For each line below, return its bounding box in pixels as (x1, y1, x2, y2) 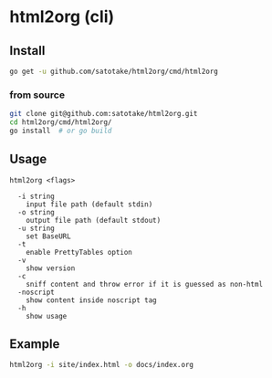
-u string (17, 224, 55, 233)
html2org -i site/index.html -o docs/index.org (9, 361, 194, 370)
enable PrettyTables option (26, 247, 132, 257)
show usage (26, 311, 68, 320)
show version (26, 263, 76, 273)
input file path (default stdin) (26, 199, 153, 209)
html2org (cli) (9, 6, 115, 27)
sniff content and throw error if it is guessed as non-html (26, 279, 263, 289)
